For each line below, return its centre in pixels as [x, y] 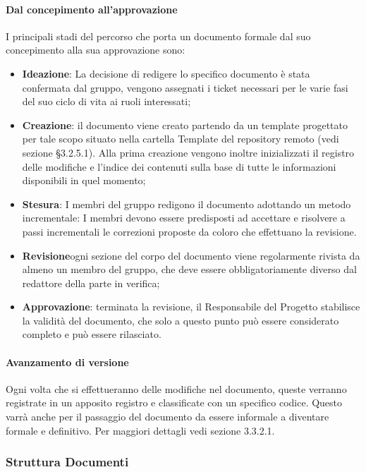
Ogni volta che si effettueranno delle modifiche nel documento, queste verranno [176, 388]
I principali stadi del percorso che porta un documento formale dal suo [158, 36]
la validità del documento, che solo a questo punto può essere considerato [181, 320]
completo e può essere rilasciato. [92, 334]
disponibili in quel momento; [84, 180]
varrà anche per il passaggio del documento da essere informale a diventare [167, 417]
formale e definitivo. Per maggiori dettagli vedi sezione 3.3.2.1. [140, 430]
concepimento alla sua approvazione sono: [96, 50]
